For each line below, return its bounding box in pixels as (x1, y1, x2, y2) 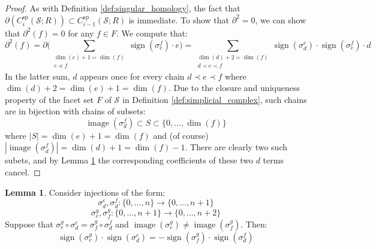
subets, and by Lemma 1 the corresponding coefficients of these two (5, 154, 254, 166)
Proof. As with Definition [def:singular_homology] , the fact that (5, 2, 240, 14)
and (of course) (153, 129, 209, 141)
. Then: (240, 217, 267, 230)
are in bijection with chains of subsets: (5, 105, 146, 117)
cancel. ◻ (5, 166, 41, 178)
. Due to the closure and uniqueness (168, 81, 300, 94)
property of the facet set (5, 93, 94, 105)
